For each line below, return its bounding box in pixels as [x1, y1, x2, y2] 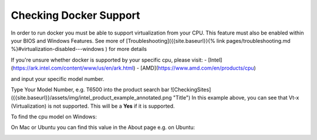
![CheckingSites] [170, 86, 211, 93]
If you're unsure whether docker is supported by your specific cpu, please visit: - [11, 56, 207, 63]
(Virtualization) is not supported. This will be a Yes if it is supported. [11, 103, 176, 110]
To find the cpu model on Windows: [11, 113, 97, 120]
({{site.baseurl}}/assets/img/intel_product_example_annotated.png [11, 94, 173, 101]
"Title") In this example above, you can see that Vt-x [173, 94, 299, 101]
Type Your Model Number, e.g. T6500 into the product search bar [11, 86, 170, 93]
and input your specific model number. [11, 75, 104, 82]
